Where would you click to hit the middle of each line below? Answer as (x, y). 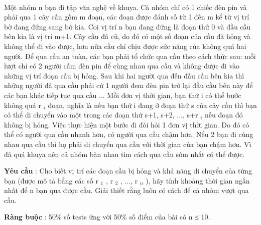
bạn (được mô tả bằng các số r (51, 180)
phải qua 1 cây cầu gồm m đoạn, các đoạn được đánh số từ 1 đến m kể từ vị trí (127, 17)
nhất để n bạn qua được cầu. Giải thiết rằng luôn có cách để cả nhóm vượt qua (126, 190)
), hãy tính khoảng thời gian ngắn (198, 180)
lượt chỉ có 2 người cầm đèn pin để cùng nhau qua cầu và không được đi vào (122, 66)
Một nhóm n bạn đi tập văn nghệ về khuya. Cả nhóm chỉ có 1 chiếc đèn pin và (125, 7)
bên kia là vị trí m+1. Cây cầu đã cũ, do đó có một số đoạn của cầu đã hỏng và (127, 36)
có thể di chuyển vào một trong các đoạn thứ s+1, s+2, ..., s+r (101, 115)
